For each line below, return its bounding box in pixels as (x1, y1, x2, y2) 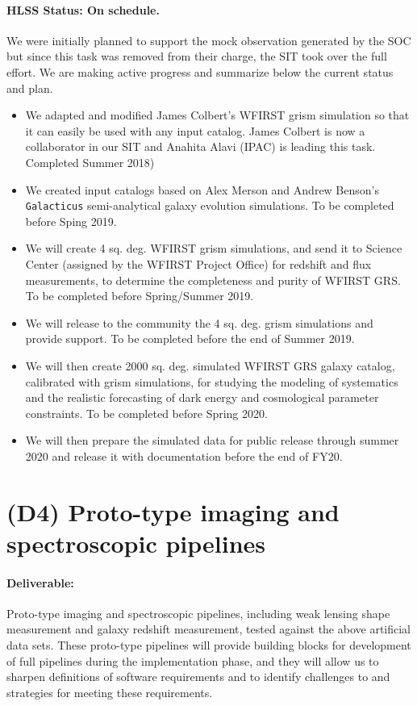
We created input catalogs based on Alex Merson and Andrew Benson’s (25, 181, 379, 198)
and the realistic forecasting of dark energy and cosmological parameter (25, 389, 379, 406)
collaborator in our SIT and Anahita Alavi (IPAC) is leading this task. (25, 138, 376, 155)
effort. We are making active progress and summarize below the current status (6, 63, 394, 80)
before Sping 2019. (25, 212, 117, 229)
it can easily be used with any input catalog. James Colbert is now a (25, 122, 365, 139)
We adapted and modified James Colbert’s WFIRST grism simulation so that (25, 107, 410, 123)
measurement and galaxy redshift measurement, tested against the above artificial (6, 620, 411, 637)
